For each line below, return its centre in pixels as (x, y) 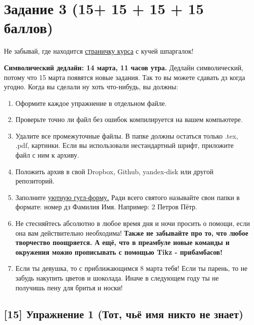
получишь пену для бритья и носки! (69, 287)
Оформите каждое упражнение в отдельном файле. (91, 103)
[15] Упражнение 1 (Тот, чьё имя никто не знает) (124, 314)
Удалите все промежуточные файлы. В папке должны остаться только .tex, (127, 135)
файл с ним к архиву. (47, 155)
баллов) (29, 28)
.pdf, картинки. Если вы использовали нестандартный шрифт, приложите (125, 145)
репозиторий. (35, 181)
